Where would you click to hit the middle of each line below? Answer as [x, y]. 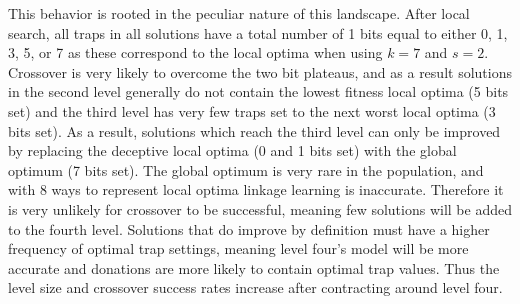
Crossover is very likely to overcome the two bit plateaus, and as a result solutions [260, 71]
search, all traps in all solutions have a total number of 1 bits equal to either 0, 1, [258, 32]
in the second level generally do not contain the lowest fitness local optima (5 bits [258, 91]
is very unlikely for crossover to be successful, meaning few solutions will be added [260, 208]
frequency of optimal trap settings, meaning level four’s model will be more [238, 248]
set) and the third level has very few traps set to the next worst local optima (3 [252, 110]
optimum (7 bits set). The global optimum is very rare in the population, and [246, 169]
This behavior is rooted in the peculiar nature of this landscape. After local [239, 13]
